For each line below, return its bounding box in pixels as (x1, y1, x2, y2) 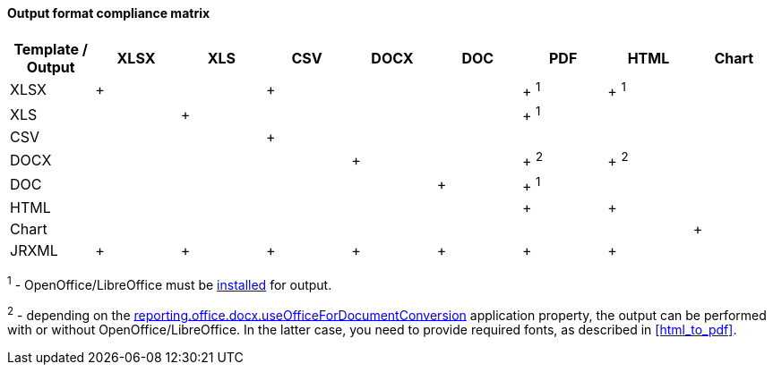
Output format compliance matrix (7, 5, 210, 21)
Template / (13, 39, 88, 58)
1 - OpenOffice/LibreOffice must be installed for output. (7, 274, 332, 292)
